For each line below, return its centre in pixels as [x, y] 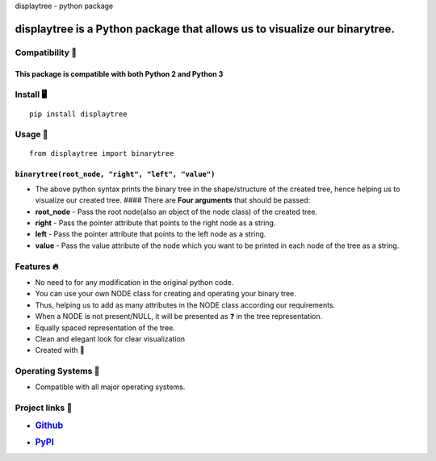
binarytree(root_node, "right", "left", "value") [115, 174]
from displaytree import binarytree [102, 154]
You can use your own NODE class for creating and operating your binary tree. [166, 294]
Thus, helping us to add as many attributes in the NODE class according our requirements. [185, 305]
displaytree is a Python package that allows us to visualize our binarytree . [205, 29]
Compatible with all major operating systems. [110, 387]
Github [49, 425]
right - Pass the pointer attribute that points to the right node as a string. [155, 223]
